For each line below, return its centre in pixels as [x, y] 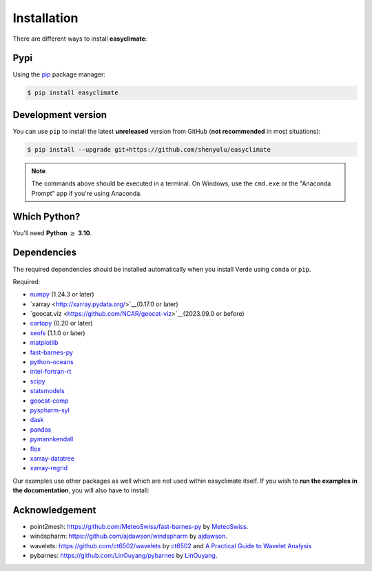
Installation [45, 18]
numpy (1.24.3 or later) [62, 294]
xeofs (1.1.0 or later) [58, 333]
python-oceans [52, 362]
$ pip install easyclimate [73, 93]
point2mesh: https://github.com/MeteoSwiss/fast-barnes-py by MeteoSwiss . [139, 527]
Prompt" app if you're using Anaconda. [87, 193]
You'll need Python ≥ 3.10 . [52, 233]
